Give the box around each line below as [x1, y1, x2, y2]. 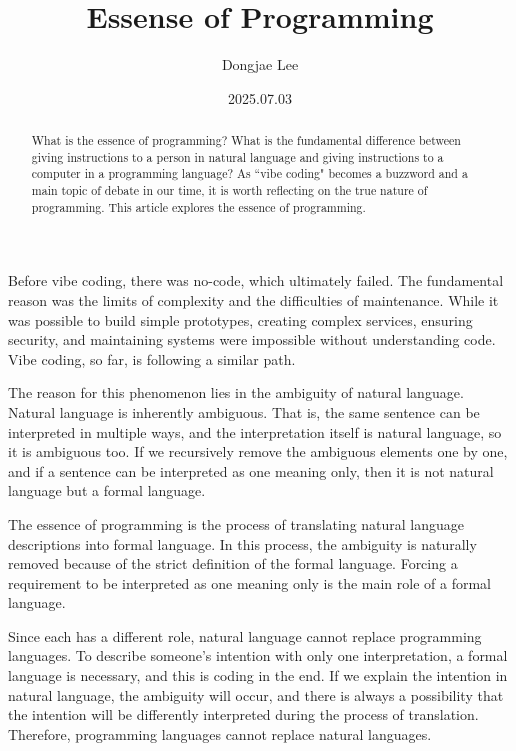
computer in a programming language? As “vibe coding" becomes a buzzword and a [31, 165, 468, 182]
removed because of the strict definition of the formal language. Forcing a [8, 553, 458, 574]
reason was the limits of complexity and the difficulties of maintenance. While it [8, 289, 499, 310]
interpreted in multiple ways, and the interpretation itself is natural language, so [8, 421, 502, 442]
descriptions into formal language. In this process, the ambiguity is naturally [8, 533, 477, 554]
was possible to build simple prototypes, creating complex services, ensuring [8, 309, 473, 330]
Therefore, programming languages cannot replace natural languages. [8, 723, 432, 744]
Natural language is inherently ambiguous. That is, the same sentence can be [8, 401, 480, 422]
